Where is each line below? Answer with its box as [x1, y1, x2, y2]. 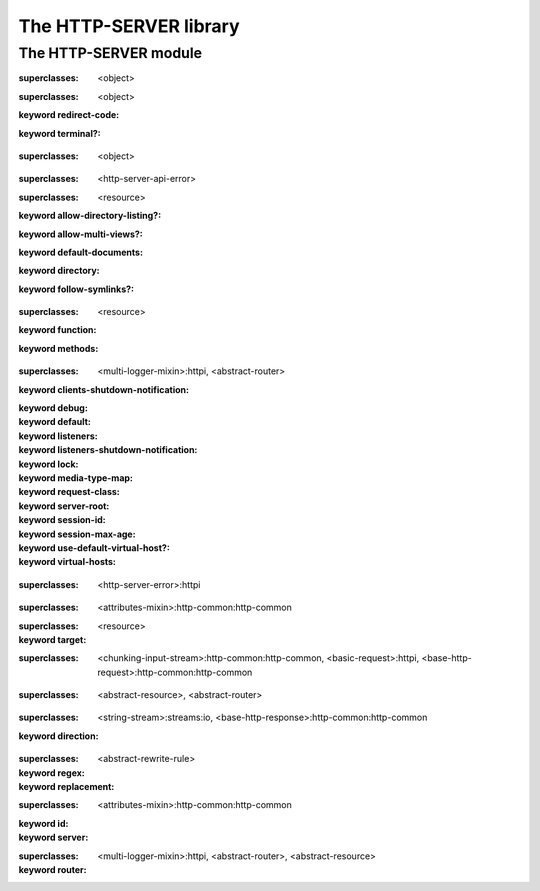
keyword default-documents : [18, 246, 144, 258]
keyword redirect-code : [18, 109, 120, 121]
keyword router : [18, 863, 87, 875]
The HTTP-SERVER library [18, 15, 240, 37]
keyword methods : [18, 342, 99, 354]
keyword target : [18, 633, 87, 645]
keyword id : [18, 817, 69, 829]
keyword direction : [18, 730, 99, 742]
